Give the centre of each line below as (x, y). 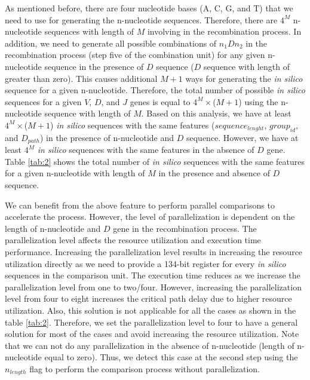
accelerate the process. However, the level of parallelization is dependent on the (150, 217)
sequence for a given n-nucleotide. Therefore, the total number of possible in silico (155, 90)
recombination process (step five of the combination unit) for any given (135, 55)
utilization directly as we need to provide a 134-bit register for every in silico (145, 263)
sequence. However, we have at (242, 137)
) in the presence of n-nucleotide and (107, 137)
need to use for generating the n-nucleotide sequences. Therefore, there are (141, 19)
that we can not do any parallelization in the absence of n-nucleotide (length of (150, 345)
